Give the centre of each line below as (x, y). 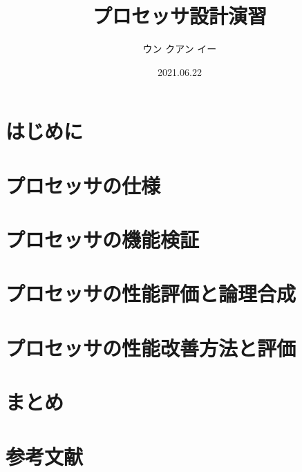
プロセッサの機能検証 (103, 239)
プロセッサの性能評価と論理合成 (151, 293)
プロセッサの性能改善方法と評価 (151, 347)
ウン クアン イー (180, 49)
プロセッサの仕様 (83, 185)
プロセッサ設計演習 (179, 16)
